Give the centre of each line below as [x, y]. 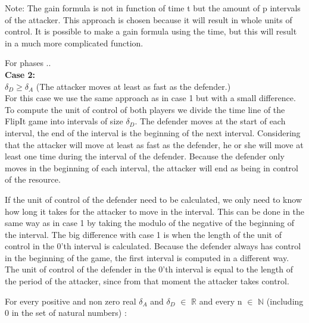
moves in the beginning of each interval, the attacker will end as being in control [152, 167]
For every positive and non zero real [71, 301]
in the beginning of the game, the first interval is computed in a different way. [147, 257]
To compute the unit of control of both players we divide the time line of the [145, 109]
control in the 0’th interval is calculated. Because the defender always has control [153, 246]
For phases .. [28, 63]
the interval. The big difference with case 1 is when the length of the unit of [143, 234]
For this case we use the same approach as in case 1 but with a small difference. [150, 98]
